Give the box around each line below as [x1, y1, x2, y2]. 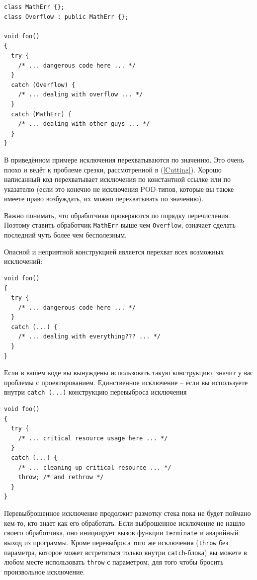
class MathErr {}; [4, 3, 65, 10]
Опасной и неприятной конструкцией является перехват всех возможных [4, 246, 224, 256]
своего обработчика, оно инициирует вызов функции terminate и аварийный [4, 527, 239, 538]
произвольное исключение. [4, 566, 85, 577]
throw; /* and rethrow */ [18, 474, 104, 481]
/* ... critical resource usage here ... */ [18, 434, 168, 442]
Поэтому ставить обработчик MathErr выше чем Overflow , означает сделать [4, 220, 236, 230]
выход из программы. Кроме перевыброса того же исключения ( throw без [4, 537, 229, 547]
